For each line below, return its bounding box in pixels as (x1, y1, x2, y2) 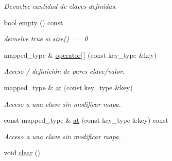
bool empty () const (4, 17, 63, 27)
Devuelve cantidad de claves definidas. (4, 1, 117, 11)
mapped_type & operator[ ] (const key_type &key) (4, 49, 157, 60)
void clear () (4, 147, 40, 158)
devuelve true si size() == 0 (4, 33, 88, 44)
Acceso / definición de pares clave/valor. (4, 66, 125, 76)
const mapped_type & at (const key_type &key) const (4, 115, 169, 125)
